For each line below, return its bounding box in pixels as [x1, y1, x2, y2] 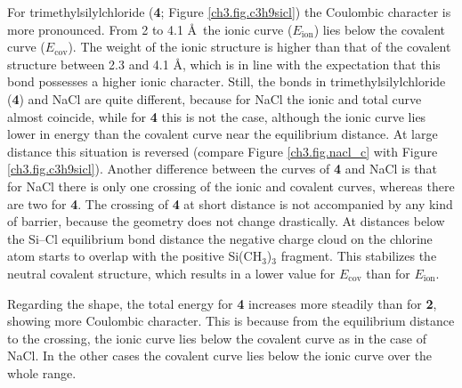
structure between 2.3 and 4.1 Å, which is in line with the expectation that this [7, 54, 441, 73]
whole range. [7, 363, 77, 382]
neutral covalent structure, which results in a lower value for [7, 263, 336, 282]
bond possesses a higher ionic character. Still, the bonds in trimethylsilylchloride [7, 72, 446, 91]
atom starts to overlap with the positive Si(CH [7, 247, 263, 265]
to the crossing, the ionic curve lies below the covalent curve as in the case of [7, 328, 426, 347]
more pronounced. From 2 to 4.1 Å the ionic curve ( [7, 20, 293, 38]
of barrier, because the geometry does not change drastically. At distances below [7, 212, 445, 230]
